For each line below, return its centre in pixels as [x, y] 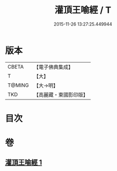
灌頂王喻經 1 [24, 162]
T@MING [18, 85]
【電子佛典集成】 [54, 67]
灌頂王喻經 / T [83, 10]
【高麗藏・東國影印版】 [61, 95]
